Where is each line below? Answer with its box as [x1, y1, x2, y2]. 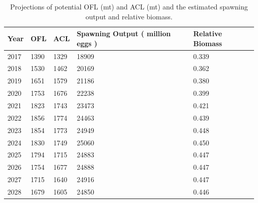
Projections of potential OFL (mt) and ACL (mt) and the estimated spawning [10, 1, 248, 11]
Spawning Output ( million [76, 28, 171, 39]
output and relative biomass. [85, 11, 173, 21]
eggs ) [76, 38, 98, 48]
